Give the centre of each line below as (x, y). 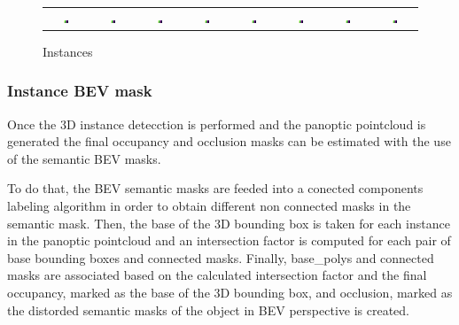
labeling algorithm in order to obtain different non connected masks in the (209, 206)
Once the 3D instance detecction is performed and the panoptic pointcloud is (217, 124)
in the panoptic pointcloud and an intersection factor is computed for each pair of (229, 240)
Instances (68, 51)
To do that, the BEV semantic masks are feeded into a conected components (215, 188)
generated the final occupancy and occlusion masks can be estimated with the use (229, 141)
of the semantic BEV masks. (84, 158)
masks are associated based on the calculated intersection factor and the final (217, 275)
